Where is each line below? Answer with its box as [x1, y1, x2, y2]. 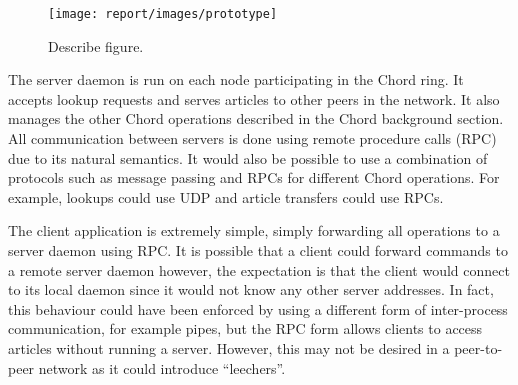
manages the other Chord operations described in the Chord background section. [8, 108, 504, 129]
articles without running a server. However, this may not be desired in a [8, 337, 450, 358]
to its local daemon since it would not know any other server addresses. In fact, [8, 279, 494, 300]
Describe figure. [48, 35, 144, 56]
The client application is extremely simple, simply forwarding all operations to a [8, 220, 500, 241]
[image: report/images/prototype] [48, 7, 278, 21]
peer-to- [454, 337, 503, 358]
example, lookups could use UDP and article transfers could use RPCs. [8, 186, 444, 207]
